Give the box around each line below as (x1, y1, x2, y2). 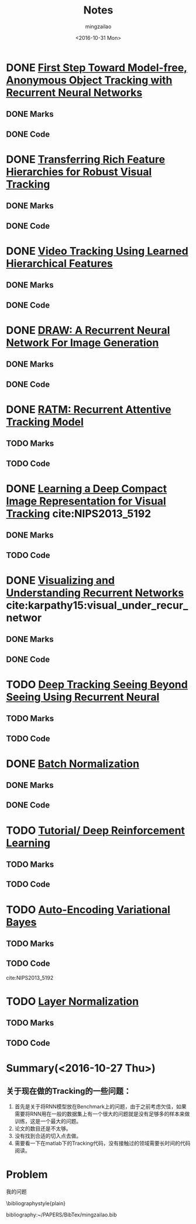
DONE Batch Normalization (6, 757, 139, 770)
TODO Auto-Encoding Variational (6, 903, 171, 916)
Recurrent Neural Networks (6, 86, 143, 99)
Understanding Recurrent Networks (6, 586, 184, 599)
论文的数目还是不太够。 (14, 1125, 71, 1132)
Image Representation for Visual (6, 494, 167, 508)
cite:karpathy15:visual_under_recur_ (6, 599, 188, 612)
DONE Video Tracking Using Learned (6, 244, 188, 258)
